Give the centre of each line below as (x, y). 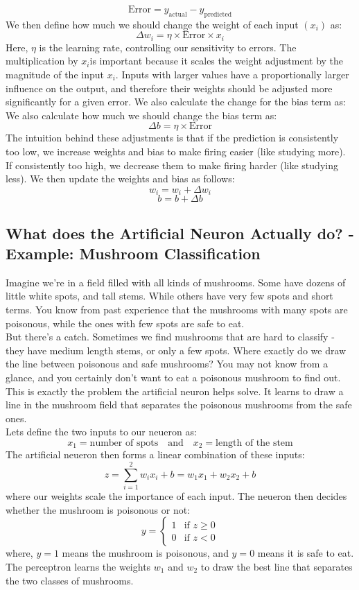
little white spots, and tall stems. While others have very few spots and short (169, 296)
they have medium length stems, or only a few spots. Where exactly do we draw (176, 350)
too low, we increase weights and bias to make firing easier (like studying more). (176, 151)
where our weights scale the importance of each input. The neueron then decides (176, 496)
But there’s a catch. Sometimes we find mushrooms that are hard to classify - (170, 337)
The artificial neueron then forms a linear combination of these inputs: (155, 454)
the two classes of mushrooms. (70, 580)
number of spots (124, 443)
